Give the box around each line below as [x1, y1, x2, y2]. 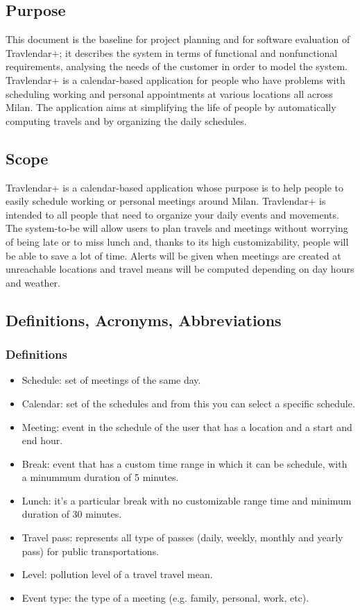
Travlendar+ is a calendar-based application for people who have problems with [6, 72, 345, 87]
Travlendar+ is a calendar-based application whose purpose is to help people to [6, 180, 344, 194]
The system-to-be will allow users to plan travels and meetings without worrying [6, 221, 348, 235]
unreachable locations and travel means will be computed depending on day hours [6, 262, 354, 276]
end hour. [22, 433, 63, 448]
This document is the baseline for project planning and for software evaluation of [6, 32, 350, 46]
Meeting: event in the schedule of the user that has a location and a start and [22, 419, 352, 434]
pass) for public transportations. [22, 543, 160, 558]
